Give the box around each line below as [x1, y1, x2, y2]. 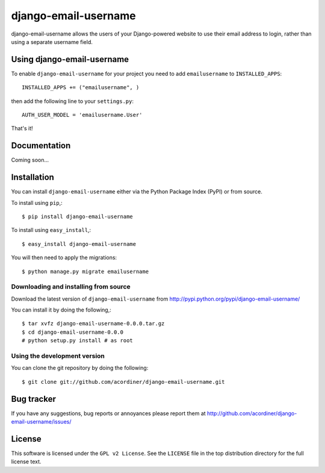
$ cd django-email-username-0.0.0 [22, 328, 123, 336]
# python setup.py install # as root [22, 337, 134, 344]
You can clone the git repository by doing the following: [11, 365, 149, 372]
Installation [11, 172, 54, 183]
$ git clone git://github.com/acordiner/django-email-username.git [22, 378, 225, 385]
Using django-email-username [11, 54, 129, 64]
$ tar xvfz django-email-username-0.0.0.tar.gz [22, 320, 165, 327]
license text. [11, 458, 42, 465]
